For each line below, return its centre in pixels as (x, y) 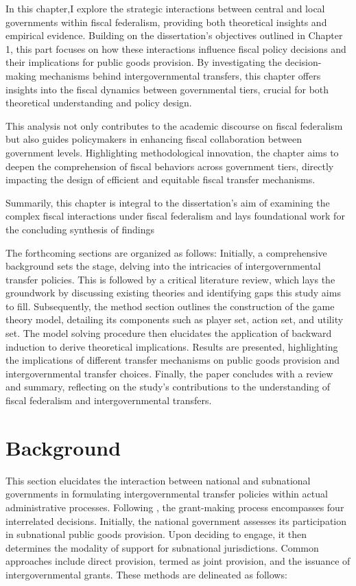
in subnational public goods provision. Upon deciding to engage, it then (156, 534)
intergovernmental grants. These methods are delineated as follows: (146, 574)
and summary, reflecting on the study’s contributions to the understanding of (168, 387)
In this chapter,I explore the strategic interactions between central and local (165, 8)
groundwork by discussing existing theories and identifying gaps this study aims (173, 293)
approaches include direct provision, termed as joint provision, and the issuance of (178, 561)
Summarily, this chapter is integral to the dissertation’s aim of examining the (168, 202)
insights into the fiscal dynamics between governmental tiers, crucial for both (167, 89)
